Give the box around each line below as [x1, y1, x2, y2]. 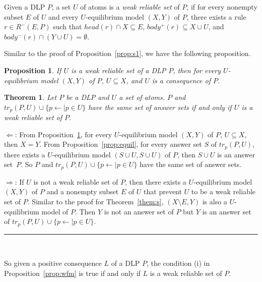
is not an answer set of [104, 206, 174, 216]
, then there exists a [124, 176, 186, 187]
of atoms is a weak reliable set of [80, 2, 180, 12]
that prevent [144, 186, 182, 197]
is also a [202, 196, 227, 207]
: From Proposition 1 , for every [15, 129, 112, 139]
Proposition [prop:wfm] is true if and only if [4, 267, 141, 278]
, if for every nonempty [186, 2, 257, 12]
